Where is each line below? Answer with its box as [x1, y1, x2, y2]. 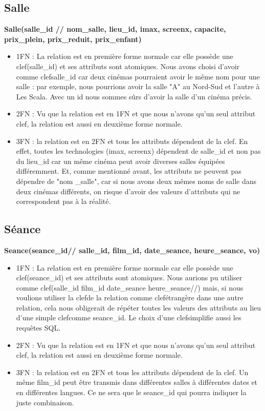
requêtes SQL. [16, 322, 61, 333]
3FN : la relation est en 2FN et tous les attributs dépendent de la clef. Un [16, 366, 249, 377]
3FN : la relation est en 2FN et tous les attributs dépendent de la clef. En [16, 135, 248, 146]
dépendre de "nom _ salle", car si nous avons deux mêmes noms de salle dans [16, 175, 257, 186]
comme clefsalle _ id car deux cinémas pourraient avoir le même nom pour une [16, 71, 260, 81]
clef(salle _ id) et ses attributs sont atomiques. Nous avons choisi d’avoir [16, 60, 240, 71]
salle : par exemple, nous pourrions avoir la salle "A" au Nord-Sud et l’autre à [16, 81, 260, 92]
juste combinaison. [16, 397, 74, 407]
